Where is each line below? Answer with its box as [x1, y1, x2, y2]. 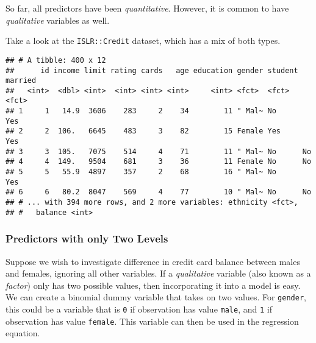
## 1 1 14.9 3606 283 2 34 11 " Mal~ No [5, 107, 276, 116]
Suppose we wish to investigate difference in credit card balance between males [5, 255, 300, 267]
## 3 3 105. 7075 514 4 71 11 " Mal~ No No [5, 147, 312, 156]
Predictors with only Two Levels [5, 231, 168, 246]
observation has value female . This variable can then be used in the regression [5, 314, 299, 327]
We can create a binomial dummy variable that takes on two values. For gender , [5, 291, 306, 303]
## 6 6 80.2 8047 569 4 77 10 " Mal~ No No [5, 188, 312, 197]
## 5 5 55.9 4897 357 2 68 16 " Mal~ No [5, 168, 276, 177]
